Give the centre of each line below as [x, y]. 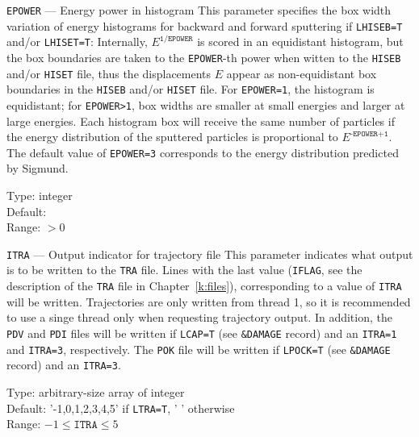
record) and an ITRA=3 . [64, 365]
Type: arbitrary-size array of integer [96, 391]
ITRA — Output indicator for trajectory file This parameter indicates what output [210, 254]
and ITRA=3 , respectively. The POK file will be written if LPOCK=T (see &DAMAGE [199, 349]
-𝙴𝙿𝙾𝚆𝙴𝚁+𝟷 [369, 133]
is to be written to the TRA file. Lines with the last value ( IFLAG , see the [184, 270]
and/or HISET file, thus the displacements [109, 73]
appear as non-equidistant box [302, 73]
